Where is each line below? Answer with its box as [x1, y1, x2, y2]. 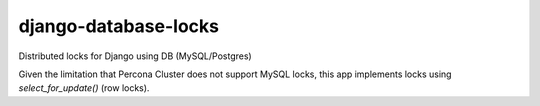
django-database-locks [18, 15, 220, 37]
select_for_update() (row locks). [18, 82, 150, 94]
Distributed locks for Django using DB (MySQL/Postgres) [18, 50, 252, 62]
